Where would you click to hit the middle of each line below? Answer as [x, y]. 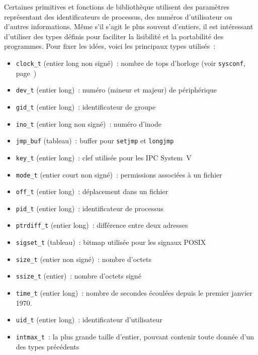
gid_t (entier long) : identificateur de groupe [86, 106]
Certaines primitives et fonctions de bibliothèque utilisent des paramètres [117, 7]
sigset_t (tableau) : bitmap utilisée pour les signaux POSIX [111, 242]
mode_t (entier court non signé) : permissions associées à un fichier [119, 174]
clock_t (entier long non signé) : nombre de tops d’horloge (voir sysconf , [131, 63]
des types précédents [48, 346]
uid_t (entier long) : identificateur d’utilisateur [89, 320]
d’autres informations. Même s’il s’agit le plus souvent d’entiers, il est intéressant [129, 26]
